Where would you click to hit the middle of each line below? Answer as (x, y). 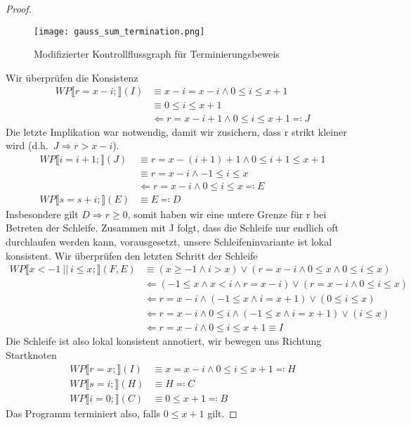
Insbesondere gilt (42, 214)
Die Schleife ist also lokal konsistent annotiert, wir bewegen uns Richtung (164, 341)
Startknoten (31, 354)
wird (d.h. (27, 145)
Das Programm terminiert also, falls (83, 413)
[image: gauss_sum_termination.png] (119, 31)
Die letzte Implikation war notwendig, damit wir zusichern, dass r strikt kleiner (176, 131)
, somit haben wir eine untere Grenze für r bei (227, 214)
